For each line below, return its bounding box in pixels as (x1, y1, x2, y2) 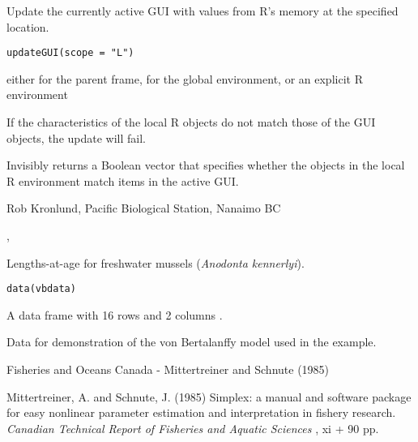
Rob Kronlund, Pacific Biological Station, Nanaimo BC (6, 200, 281, 217)
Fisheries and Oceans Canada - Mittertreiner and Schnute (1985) (6, 361, 330, 378)
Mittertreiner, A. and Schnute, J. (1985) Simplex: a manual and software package (6, 388, 412, 405)
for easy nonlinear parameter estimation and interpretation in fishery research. (6, 404, 396, 421)
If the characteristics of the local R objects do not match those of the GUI (6, 114, 376, 131)
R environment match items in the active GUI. (6, 172, 239, 189)
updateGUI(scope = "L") (6, 47, 134, 59)
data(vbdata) (6, 283, 76, 295)
